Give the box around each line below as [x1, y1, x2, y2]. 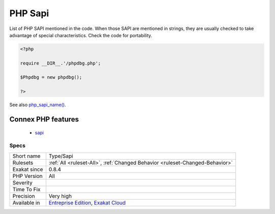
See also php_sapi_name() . [9, 102, 66, 108]
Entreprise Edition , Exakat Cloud [48, 199, 126, 206]
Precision [12, 192, 35, 199]
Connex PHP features [9, 115, 79, 124]
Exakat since [12, 166, 43, 173]
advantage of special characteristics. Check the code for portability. [9, 32, 152, 38]
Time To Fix [12, 186, 41, 193]
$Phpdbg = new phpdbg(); [20, 74, 82, 80]
